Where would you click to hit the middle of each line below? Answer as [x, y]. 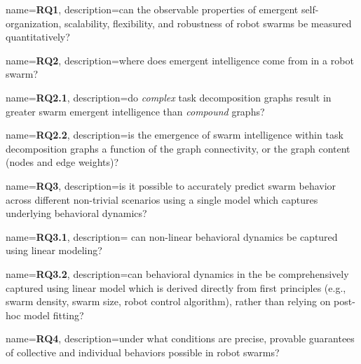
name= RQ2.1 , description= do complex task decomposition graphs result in [169, 97]
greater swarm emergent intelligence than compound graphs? [135, 111]
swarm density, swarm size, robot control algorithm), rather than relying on [168, 301]
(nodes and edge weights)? [62, 162]
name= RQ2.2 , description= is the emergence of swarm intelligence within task [175, 135]
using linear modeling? [54, 250]
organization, [34, 23]
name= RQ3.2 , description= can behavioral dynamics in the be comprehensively [177, 273]
